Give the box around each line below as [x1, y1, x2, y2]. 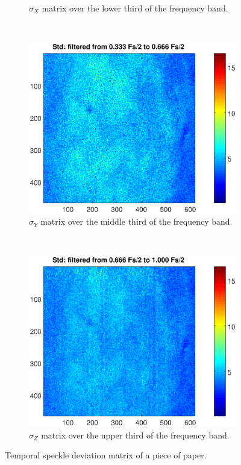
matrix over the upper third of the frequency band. [41, 428, 230, 441]
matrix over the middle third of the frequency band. [40, 215, 233, 228]
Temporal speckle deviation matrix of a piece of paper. [5, 449, 207, 461]
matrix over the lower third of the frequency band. [42, 2, 228, 14]
